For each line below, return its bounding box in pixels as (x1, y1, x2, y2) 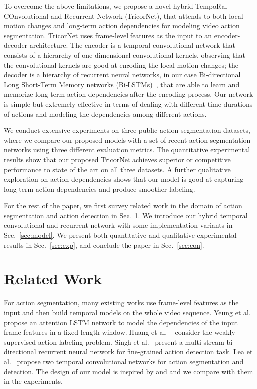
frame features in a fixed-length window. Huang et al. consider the (4, 327, 212, 337)
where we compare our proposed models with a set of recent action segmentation (4, 134, 251, 145)
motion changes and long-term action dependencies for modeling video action (4, 20, 240, 31)
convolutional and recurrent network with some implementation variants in (4, 220, 233, 230)
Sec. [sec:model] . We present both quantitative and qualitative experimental (4, 230, 237, 240)
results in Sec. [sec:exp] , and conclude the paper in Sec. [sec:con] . (4, 239, 204, 250)
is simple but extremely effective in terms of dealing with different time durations (4, 98, 253, 109)
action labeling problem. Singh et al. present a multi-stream (38, 336, 224, 347)
